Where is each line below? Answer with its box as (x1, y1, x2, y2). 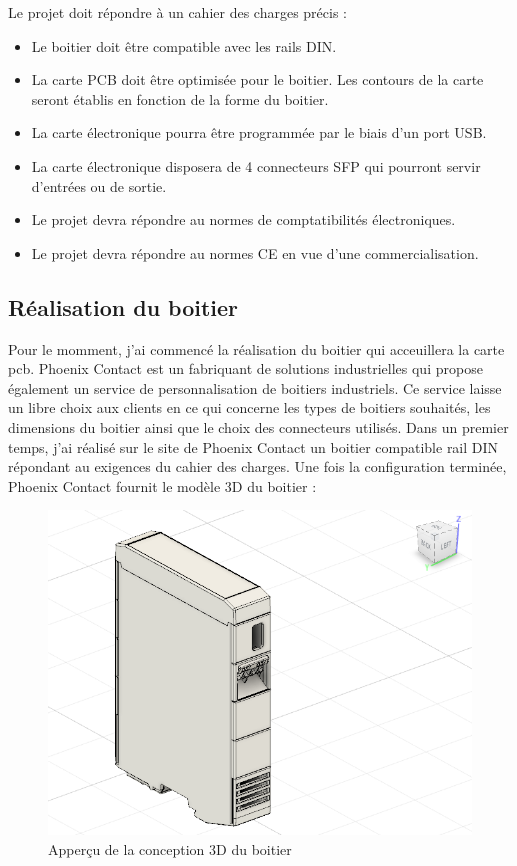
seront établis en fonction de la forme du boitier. (31, 88, 329, 109)
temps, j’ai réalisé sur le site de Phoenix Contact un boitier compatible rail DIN (8, 436, 499, 457)
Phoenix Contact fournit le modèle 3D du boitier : (8, 475, 317, 496)
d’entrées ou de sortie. (31, 175, 167, 196)
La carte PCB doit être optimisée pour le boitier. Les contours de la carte (31, 69, 484, 90)
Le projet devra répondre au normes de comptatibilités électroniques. (31, 209, 456, 230)
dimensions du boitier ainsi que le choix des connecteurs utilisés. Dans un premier (8, 416, 509, 437)
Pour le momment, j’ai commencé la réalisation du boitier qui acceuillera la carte (8, 338, 505, 359)
